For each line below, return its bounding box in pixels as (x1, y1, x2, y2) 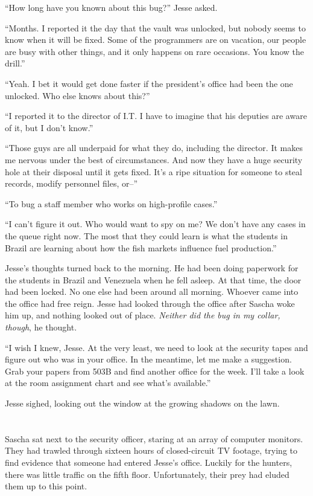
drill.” (5, 57, 25, 69)
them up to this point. (5, 480, 87, 492)
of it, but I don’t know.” (5, 121, 93, 134)
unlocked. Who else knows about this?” (5, 89, 150, 101)
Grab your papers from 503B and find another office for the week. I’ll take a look (5, 364, 305, 377)
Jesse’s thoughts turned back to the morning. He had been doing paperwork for (5, 262, 299, 274)
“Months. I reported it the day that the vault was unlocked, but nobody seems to (5, 21, 306, 34)
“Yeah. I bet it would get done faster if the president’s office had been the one (5, 77, 293, 89)
